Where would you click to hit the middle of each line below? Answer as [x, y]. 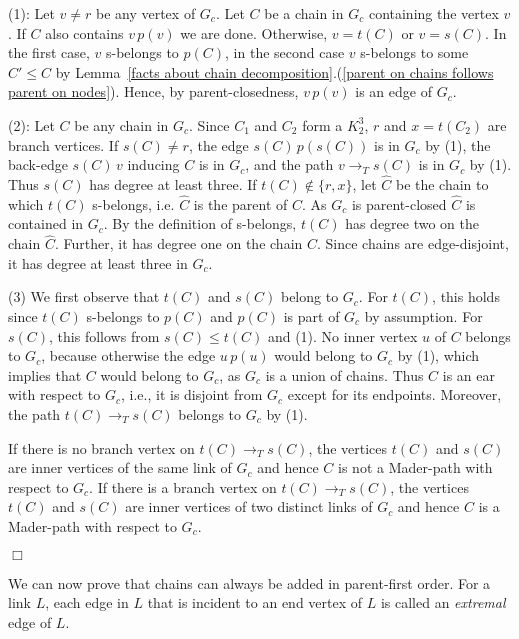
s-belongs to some [414, 52]
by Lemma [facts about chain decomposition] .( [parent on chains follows [274, 71]
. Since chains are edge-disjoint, [412, 243]
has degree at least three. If [173, 183]
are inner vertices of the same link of [120, 467]
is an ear [469, 374]
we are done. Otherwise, [254, 32]
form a [322, 124]
